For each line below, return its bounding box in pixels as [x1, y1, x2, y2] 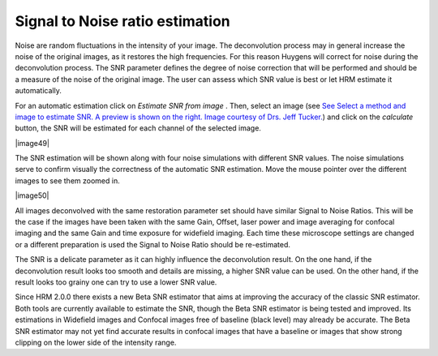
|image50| [15, 191, 49, 200]
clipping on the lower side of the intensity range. [15, 337, 177, 347]
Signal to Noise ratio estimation [15, 12, 230, 30]
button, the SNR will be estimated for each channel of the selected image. [15, 123, 261, 133]
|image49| [15, 138, 50, 148]
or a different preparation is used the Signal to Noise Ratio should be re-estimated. [15, 239, 291, 249]
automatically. [15, 86, 62, 96]
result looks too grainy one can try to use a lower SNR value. [15, 277, 217, 287]
